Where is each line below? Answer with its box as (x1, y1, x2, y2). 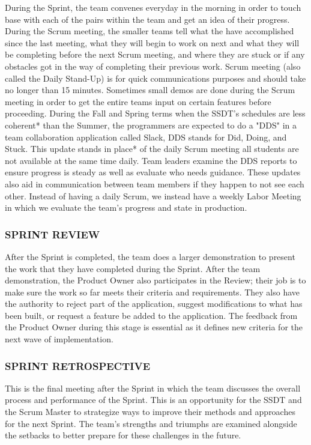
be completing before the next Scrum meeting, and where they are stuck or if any (5, 48, 305, 61)
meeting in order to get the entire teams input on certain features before (5, 95, 271, 107)
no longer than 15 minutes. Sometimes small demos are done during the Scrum (5, 83, 295, 96)
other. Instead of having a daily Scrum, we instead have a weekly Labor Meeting (5, 189, 301, 202)
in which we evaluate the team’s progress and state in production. (5, 201, 247, 214)
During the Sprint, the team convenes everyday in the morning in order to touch (5, 1, 301, 13)
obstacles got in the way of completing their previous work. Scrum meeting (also (5, 59, 301, 72)
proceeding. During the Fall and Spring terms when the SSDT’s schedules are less (5, 107, 306, 120)
